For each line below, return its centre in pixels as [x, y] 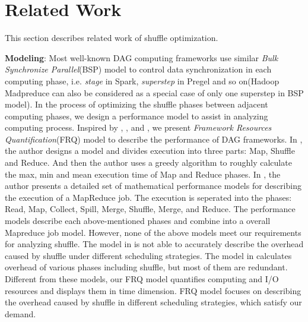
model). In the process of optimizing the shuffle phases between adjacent [136, 104]
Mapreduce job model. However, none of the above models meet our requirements [153, 232]
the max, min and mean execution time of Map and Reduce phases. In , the [143, 174]
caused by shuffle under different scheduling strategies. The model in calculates [148, 255]
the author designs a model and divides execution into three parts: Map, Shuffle [150, 151]
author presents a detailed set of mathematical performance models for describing [153, 186]
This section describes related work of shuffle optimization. [112, 38]
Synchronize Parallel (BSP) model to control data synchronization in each [138, 69]
